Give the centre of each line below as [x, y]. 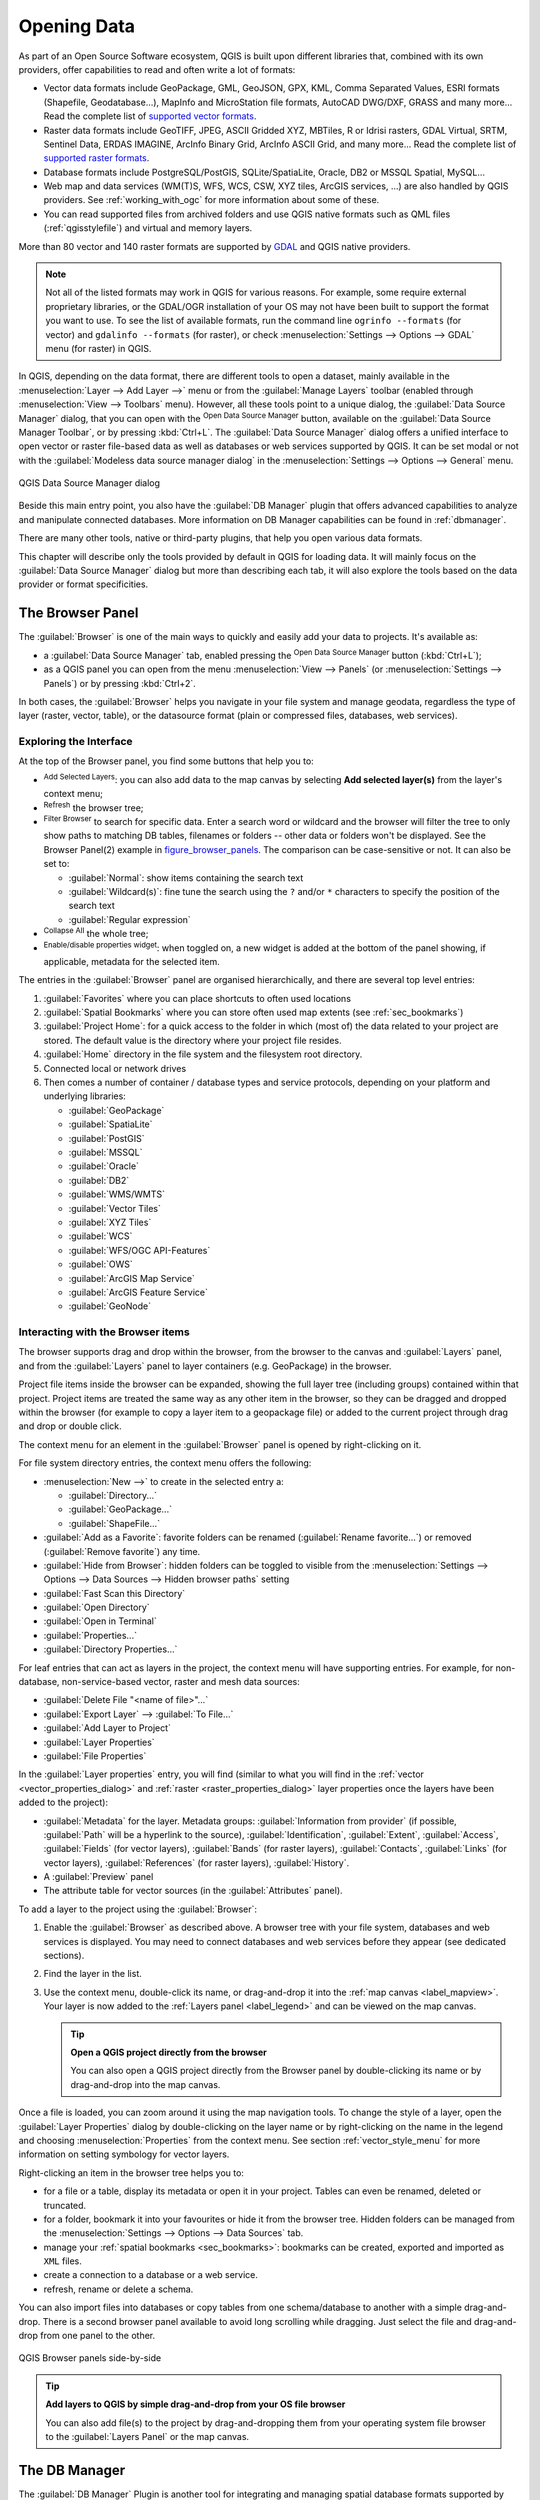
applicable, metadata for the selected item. [131, 961]
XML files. [62, 2261]
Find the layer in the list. [92, 1974]
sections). [64, 1956]
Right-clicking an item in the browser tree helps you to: [131, 2172]
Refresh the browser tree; [93, 807]
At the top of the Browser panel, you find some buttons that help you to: [166, 761]
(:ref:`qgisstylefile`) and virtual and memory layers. [148, 228]
